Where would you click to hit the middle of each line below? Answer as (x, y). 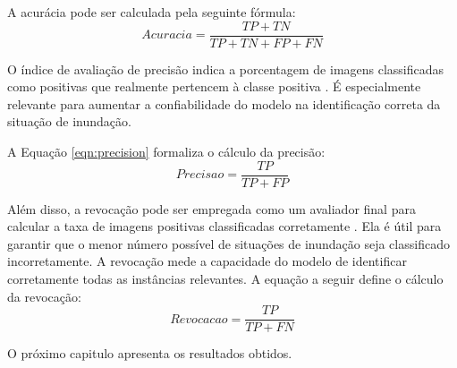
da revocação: (44, 296)
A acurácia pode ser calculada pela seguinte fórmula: (152, 12)
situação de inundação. (69, 121)
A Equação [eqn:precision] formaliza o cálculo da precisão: (166, 152)
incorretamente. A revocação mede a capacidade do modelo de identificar (207, 261)
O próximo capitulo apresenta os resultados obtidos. (150, 353)
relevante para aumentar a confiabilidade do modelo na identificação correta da (224, 103)
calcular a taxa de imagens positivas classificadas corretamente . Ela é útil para (224, 226)
